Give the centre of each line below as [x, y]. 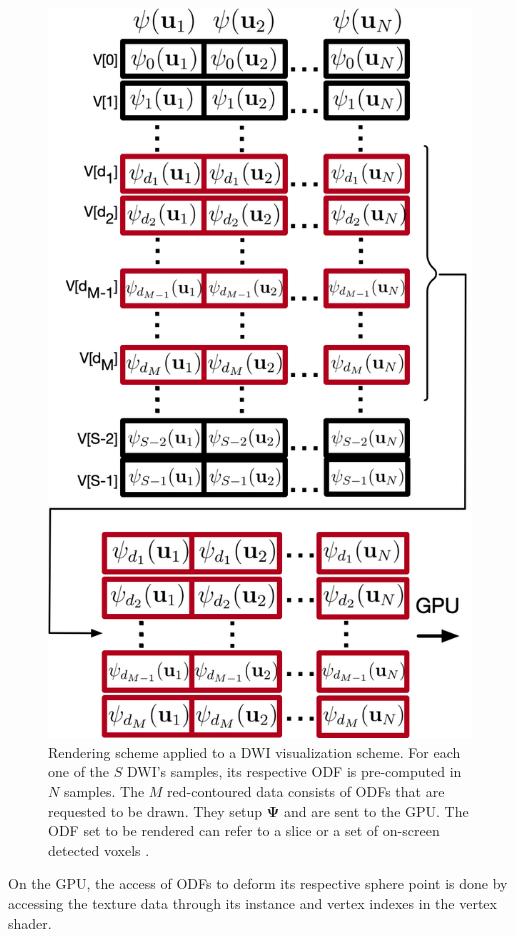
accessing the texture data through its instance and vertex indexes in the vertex [252, 902]
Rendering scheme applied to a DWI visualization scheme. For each [254, 751]
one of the [79, 771]
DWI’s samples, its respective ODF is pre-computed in [294, 771]
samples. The [104, 791]
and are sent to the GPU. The [376, 810]
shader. [30, 922]
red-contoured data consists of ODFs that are [306, 791]
